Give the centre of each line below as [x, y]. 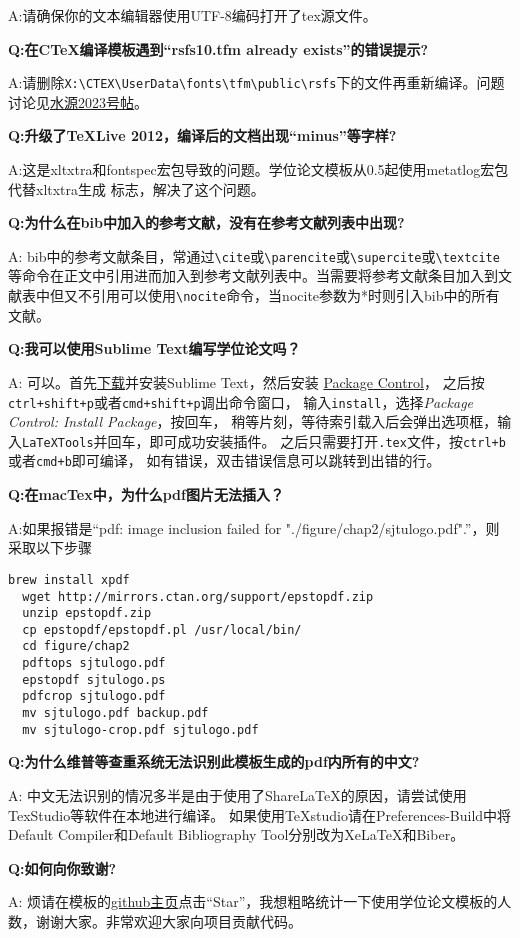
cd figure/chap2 [76, 646]
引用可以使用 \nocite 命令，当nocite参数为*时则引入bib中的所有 [295, 295]
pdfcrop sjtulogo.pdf [94, 696]
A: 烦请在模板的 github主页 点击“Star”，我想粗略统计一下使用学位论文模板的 [253, 901]
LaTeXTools [58, 442]
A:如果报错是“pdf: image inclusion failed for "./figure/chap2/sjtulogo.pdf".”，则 [254, 527]
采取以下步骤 [50, 547]
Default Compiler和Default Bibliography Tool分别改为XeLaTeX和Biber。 [236, 834]
